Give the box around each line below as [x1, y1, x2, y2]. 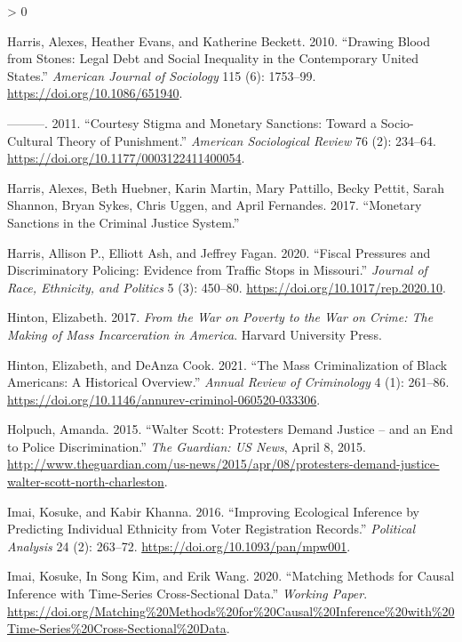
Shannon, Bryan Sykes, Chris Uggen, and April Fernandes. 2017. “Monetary [7, 196, 422, 214]
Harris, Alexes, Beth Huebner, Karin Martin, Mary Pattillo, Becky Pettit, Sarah [7, 178, 445, 197]
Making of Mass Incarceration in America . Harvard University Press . [7, 325, 382, 343]
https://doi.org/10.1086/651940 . [7, 84, 183, 102]
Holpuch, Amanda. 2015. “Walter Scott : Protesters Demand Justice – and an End [7, 420, 453, 438]
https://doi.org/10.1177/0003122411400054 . [7, 148, 245, 167]
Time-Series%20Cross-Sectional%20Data [7, 619, 227, 638]
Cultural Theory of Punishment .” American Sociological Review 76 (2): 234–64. [7, 131, 436, 149]
